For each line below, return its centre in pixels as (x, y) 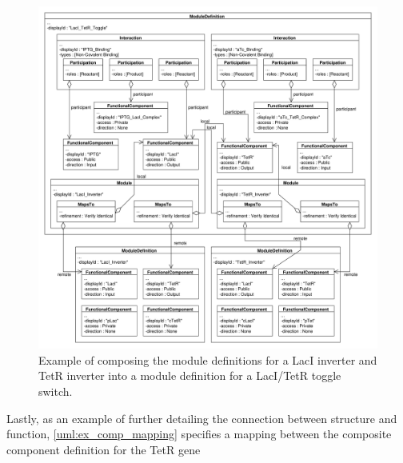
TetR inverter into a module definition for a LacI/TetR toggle (190, 375)
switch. (56, 391)
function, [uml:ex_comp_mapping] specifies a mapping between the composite (199, 434)
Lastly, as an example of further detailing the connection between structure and (202, 418)
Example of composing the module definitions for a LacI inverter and (208, 359)
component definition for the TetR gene (104, 449)
